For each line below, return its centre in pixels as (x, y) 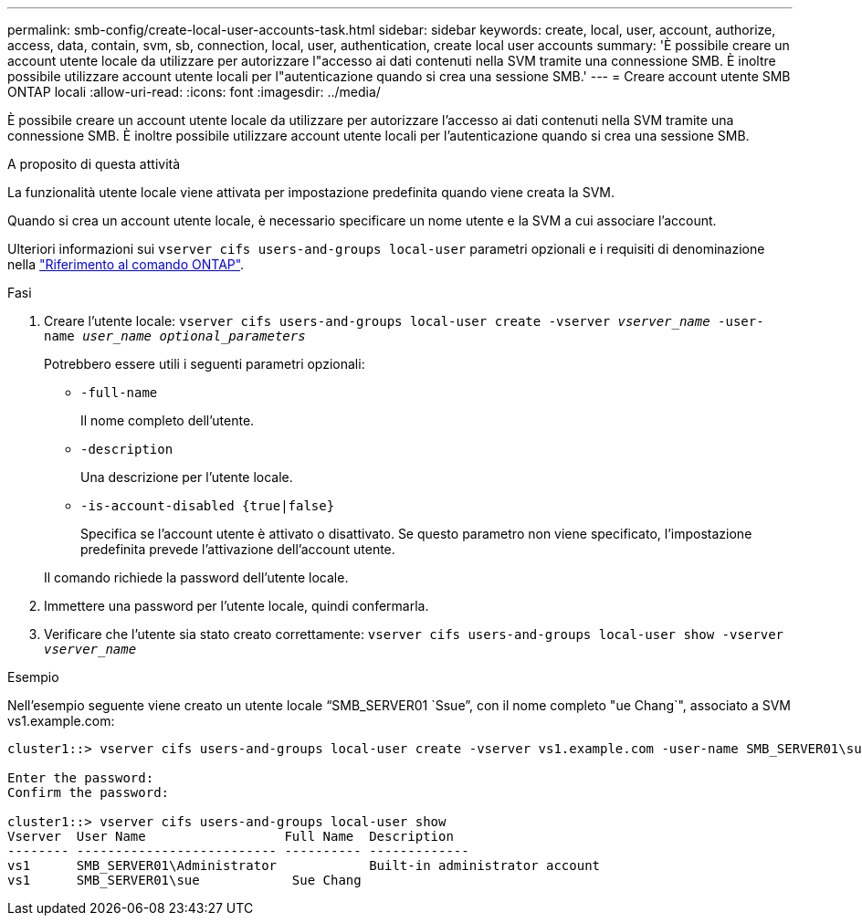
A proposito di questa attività (94, 164)
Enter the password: (81, 778)
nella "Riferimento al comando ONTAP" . (126, 264)
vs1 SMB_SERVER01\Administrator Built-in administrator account (304, 865)
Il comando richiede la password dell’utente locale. (196, 577)
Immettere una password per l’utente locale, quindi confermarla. (237, 606)
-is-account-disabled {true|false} (208, 506)
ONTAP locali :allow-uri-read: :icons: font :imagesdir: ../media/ (194, 92)
